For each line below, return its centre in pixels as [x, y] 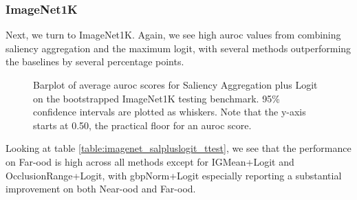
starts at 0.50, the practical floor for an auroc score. [142, 125]
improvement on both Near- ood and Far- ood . [101, 189]
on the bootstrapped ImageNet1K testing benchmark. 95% [156, 98]
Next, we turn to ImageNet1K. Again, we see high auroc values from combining [173, 35]
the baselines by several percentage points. [95, 62]
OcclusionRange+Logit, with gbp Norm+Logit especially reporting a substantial [174, 175]
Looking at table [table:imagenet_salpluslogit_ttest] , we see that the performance [178, 148]
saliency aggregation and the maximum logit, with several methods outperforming [178, 48]
